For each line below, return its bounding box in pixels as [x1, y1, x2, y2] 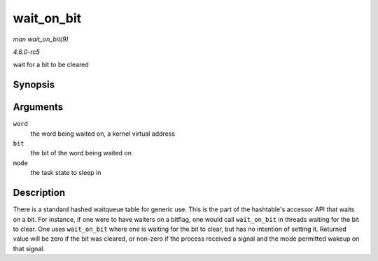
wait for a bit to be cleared [13, 60, 89, 69]
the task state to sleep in [30, 169, 101, 177]
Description [13, 187, 66, 199]
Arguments [13, 101, 64, 113]
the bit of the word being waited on [30, 149, 132, 157]
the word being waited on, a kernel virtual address [30, 129, 175, 138]
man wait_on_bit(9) [13, 35, 69, 43]
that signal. [13, 244, 45, 253]
